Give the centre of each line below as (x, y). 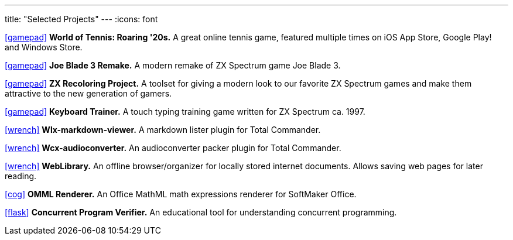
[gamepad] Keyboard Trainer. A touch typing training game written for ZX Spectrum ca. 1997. (185, 112)
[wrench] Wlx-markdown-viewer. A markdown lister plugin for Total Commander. (163, 130)
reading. (21, 176)
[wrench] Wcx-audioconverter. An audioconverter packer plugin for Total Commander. (173, 148)
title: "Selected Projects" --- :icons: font (81, 19)
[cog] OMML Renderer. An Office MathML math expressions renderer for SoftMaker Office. (181, 194)
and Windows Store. (44, 47)
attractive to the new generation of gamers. (88, 93)
